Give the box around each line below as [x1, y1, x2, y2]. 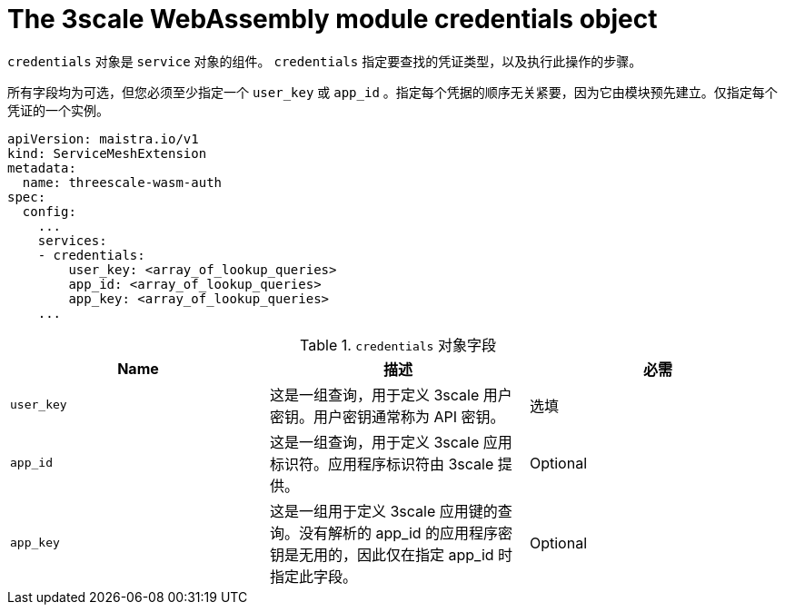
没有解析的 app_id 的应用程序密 [298, 523, 513, 542]
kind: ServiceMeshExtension [7, 145, 207, 161]
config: [22, 203, 76, 219]
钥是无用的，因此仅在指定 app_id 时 [269, 545, 513, 564]
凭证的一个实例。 [7, 102, 109, 118]
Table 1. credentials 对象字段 [300, 335, 496, 354]
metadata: [7, 160, 76, 175]
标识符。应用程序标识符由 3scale [269, 454, 494, 473]
